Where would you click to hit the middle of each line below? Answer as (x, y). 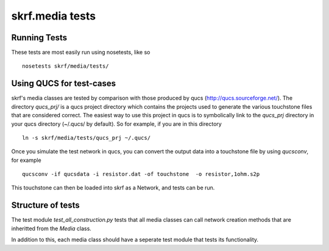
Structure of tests (45, 206)
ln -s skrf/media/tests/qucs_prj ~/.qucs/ (87, 138)
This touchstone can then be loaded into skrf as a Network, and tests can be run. (113, 188)
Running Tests (39, 38)
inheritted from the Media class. (51, 228)
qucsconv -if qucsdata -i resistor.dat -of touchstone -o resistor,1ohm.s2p (141, 174)
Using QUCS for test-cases (64, 83)
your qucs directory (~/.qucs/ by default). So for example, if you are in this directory (116, 124)
